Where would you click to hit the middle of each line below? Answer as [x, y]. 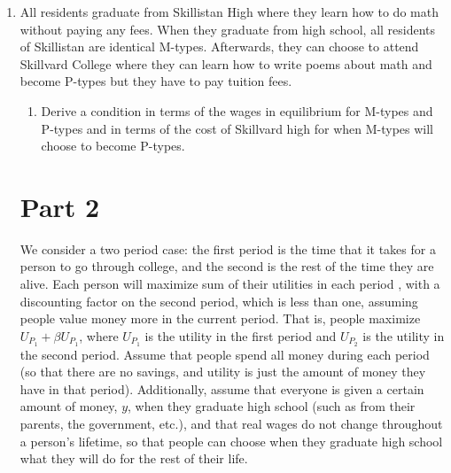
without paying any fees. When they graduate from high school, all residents [228, 29]
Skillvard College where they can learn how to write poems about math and [226, 63]
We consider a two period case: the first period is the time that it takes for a [228, 248]
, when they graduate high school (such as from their [272, 406]
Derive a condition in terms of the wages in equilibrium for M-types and [237, 110]
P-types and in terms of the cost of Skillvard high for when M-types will [237, 128]
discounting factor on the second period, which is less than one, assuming [219, 301]
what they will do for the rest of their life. [134, 458]
